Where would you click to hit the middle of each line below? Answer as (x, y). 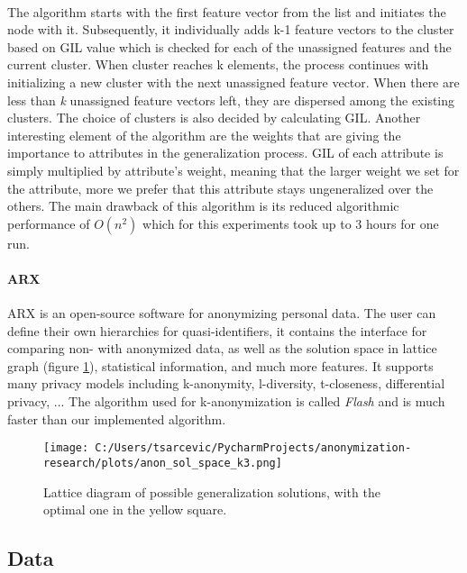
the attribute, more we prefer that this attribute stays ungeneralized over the (220, 188)
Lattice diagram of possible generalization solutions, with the (212, 491)
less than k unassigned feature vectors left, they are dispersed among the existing (231, 100)
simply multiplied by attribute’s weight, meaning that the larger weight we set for (233, 170)
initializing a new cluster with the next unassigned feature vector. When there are (233, 82)
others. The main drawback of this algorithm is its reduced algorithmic (203, 206)
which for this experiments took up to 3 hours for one (291, 223)
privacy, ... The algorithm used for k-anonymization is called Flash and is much (226, 401)
